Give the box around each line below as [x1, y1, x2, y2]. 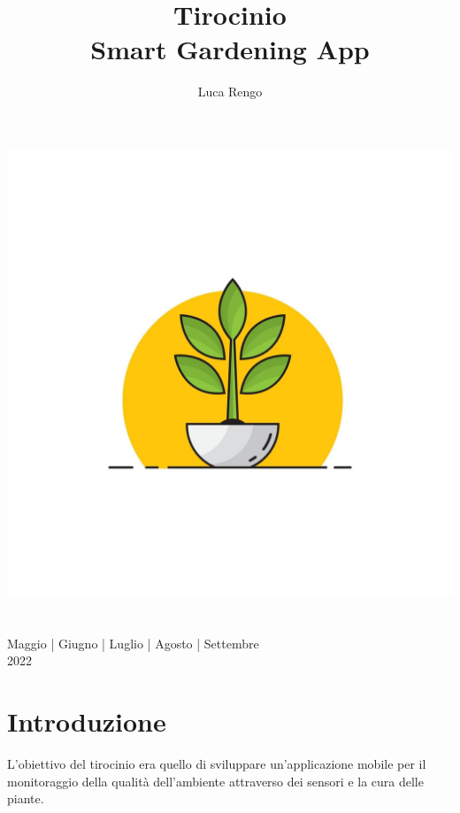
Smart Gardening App [90, 31, 370, 67]
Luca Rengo [197, 82, 263, 101]
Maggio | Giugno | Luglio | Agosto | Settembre [7, 633, 259, 652]
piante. [7, 789, 44, 808]
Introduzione [7, 703, 166, 740]
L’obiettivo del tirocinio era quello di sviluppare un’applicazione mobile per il [7, 755, 426, 772]
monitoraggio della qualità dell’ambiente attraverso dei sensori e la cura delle [7, 771, 424, 790]
